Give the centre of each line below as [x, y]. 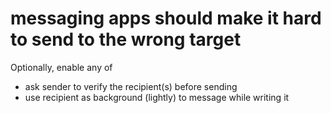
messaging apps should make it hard [166, 18]
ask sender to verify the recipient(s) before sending [131, 86]
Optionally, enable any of [61, 67]
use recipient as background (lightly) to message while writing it [157, 97]
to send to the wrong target [126, 39]
